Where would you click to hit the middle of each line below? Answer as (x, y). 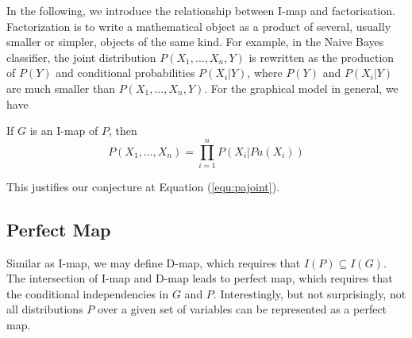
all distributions (45, 309)
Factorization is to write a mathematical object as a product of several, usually (199, 26)
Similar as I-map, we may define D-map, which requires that (154, 262)
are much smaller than (61, 88)
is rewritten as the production (322, 57)
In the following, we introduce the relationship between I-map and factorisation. (201, 10)
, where (265, 73)
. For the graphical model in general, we (301, 88)
